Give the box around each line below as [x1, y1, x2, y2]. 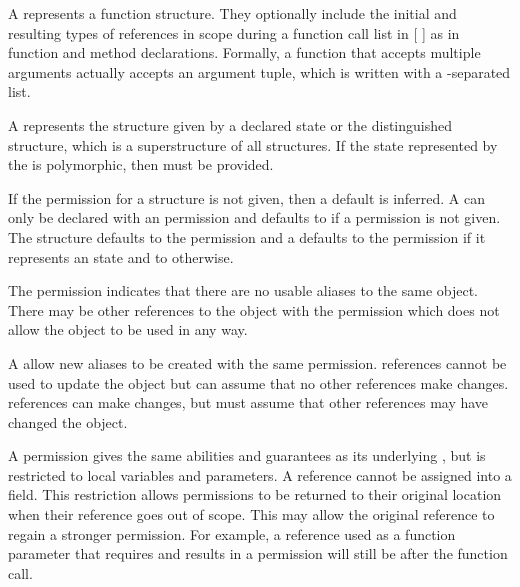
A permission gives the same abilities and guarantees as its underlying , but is [8, 445, 486, 466]
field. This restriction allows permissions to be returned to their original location [8, 484, 502, 505]
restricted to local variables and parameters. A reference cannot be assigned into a [8, 464, 512, 485]
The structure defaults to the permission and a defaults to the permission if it [8, 226, 486, 247]
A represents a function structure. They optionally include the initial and [8, 3, 457, 23]
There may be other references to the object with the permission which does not [8, 299, 500, 320]
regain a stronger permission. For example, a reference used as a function [8, 523, 456, 544]
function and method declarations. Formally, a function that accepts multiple [8, 42, 481, 63]
